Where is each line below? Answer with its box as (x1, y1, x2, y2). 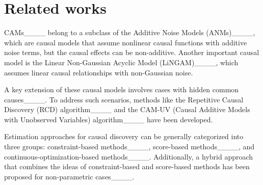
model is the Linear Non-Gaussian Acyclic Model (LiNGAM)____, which (4, 57, 239, 67)
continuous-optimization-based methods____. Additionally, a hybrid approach (4, 151, 253, 162)
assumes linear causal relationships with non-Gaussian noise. (4, 67, 193, 77)
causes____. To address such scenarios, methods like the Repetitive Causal (4, 94, 244, 104)
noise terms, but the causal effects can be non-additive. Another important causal (4, 47, 259, 58)
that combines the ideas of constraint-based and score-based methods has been (4, 161, 250, 172)
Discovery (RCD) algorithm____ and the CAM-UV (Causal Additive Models (4, 104, 250, 115)
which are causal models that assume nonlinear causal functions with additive (4, 37, 247, 47)
